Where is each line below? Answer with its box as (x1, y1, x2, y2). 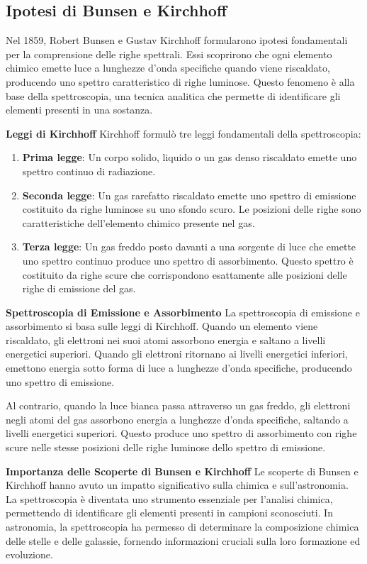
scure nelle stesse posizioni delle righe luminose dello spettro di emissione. (6, 440, 326, 455)
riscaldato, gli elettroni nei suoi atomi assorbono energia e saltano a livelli (6, 332, 326, 347)
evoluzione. (6, 547, 53, 562)
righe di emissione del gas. (22, 281, 136, 296)
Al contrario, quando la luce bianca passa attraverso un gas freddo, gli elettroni (6, 398, 351, 413)
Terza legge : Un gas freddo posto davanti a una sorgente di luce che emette (22, 239, 356, 254)
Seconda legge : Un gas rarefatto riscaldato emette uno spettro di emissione (22, 187, 356, 202)
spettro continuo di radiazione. (22, 163, 156, 178)
